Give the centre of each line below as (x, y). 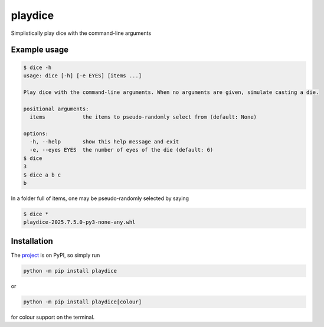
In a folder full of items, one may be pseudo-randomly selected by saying (100, 198)
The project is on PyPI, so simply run (55, 255)
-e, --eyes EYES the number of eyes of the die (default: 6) (122, 150)
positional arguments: (56, 109)
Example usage (40, 50)
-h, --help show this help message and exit (104, 142)
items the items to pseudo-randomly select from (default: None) (143, 117)
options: (36, 133)
